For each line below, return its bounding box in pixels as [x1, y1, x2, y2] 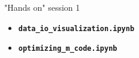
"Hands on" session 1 [4, 1, 80, 13]
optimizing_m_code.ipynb [18, 44, 117, 53]
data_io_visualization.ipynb [18, 24, 135, 33]
